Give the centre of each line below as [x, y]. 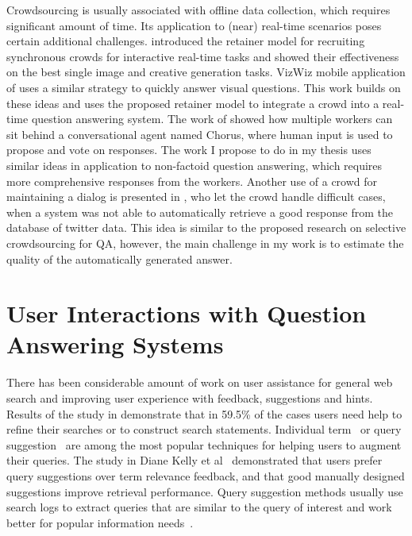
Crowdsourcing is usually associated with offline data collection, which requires [198, 10]
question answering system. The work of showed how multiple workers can [212, 119]
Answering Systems [115, 344]
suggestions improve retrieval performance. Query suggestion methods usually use [205, 491]
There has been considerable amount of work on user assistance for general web [200, 382]
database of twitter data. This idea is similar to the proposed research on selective [206, 228]
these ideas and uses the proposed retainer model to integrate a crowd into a [193, 103]
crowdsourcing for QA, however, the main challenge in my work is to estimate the [205, 243]
